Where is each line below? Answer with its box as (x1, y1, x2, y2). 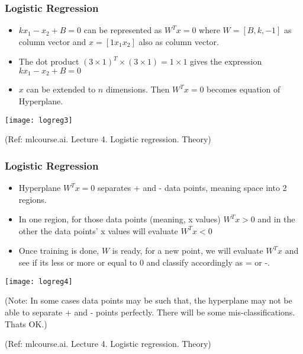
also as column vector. (138, 35, 219, 47)
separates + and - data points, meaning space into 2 (97, 181, 287, 194)
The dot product (18, 55, 79, 68)
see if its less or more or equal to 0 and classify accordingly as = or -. (18, 256, 270, 269)
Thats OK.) (5, 317, 47, 330)
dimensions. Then (105, 83, 170, 95)
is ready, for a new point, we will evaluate (112, 244, 263, 257)
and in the (257, 213, 295, 225)
